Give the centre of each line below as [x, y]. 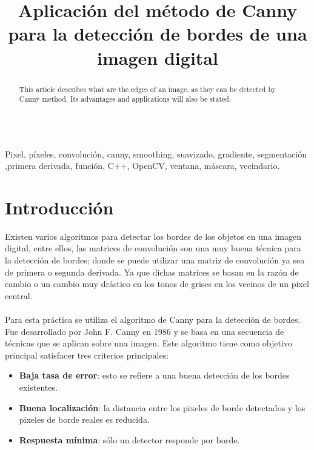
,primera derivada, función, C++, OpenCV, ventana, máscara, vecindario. [142, 166]
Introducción [59, 207]
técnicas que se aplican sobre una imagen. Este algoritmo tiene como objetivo [149, 343]
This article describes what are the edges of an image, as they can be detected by [147, 89]
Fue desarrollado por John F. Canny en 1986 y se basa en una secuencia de [145, 331]
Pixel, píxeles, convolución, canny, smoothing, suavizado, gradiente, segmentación [156, 154]
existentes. [38, 387]
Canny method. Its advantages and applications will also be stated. [125, 99]
